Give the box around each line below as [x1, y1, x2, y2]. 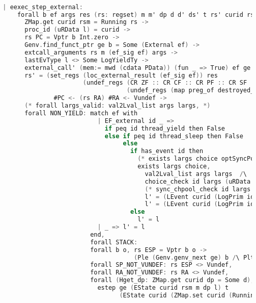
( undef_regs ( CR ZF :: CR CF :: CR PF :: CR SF [82, 79, 247, 87]
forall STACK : [90, 238, 138, 246]
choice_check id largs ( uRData [145, 178, 251, 185]
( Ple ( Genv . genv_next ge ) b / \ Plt [134, 254, 254, 261]
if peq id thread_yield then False [104, 124, 225, 132]
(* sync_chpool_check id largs [145, 185, 251, 193]
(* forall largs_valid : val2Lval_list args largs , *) [24, 102, 211, 110]
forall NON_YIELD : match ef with [24, 109, 138, 117]
